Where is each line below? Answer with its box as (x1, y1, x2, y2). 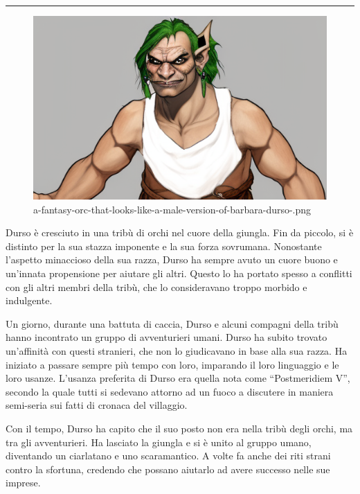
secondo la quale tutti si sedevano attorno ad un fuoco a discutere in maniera (6, 384, 334, 398)
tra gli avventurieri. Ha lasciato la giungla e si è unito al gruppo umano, (6, 434, 312, 449)
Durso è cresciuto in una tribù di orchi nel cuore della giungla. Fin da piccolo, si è (6, 225, 354, 240)
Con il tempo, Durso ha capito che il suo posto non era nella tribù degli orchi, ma (6, 421, 353, 435)
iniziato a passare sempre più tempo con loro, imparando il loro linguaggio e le (6, 357, 339, 371)
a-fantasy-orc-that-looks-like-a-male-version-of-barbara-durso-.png (33, 202, 312, 216)
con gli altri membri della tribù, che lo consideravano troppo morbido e (6, 279, 307, 294)
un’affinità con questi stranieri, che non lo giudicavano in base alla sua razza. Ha (6, 343, 348, 358)
